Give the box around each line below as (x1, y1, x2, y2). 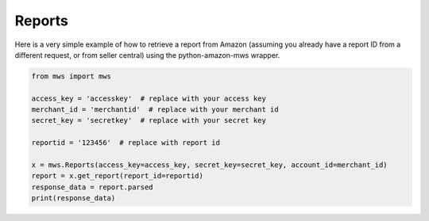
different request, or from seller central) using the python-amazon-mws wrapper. (14, 50, 280, 59)
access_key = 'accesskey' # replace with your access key (31, 93, 266, 103)
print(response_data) (31, 194, 116, 203)
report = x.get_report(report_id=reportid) (31, 171, 204, 181)
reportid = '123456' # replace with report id (31, 139, 220, 147)
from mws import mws (31, 71, 111, 81)
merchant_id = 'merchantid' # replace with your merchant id (31, 105, 279, 114)
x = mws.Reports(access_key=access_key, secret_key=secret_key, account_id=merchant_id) (31, 161, 388, 170)
